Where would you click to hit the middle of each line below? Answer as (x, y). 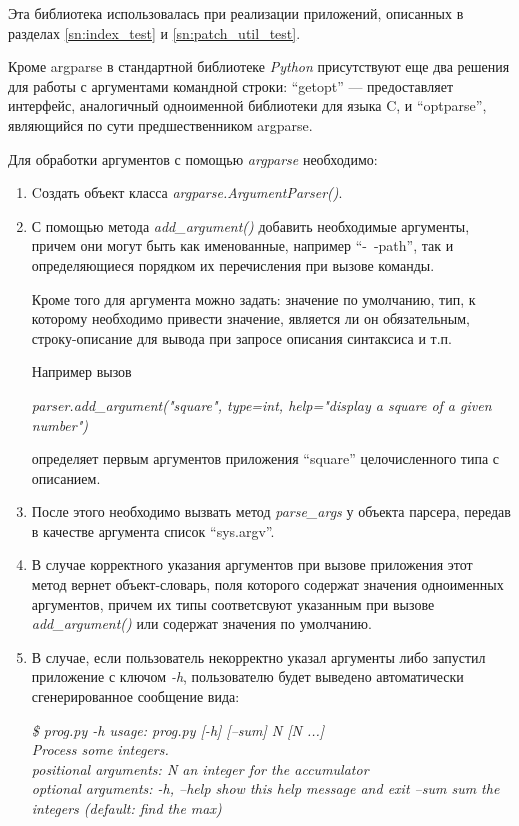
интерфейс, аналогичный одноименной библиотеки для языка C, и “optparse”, (247, 105)
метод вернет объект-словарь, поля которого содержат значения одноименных (267, 584)
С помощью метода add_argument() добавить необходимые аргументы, (250, 225)
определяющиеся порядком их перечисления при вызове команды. (233, 264)
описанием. (66, 477)
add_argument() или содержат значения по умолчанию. (201, 623)
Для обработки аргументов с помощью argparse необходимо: (193, 158)
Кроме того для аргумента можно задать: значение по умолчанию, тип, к (253, 298)
